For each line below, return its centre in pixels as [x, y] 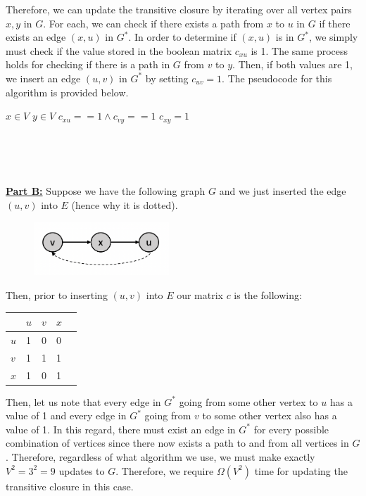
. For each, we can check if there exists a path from [153, 23]
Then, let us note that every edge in [83, 401]
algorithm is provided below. [67, 92]
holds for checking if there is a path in [88, 64]
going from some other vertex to [248, 401]
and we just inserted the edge [283, 191]
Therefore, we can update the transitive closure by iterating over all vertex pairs [179, 9]
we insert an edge [43, 78]
